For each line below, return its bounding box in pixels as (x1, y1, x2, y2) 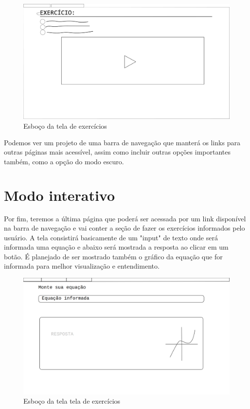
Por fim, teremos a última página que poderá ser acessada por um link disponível (4, 213, 246, 223)
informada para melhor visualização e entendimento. (4, 261, 160, 271)
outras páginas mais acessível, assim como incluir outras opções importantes (4, 147, 231, 157)
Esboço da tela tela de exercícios (23, 396, 121, 406)
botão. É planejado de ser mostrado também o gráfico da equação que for (4, 251, 223, 261)
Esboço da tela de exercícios (23, 121, 107, 131)
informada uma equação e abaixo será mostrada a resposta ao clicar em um (4, 242, 229, 252)
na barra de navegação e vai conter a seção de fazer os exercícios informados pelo (4, 223, 245, 233)
